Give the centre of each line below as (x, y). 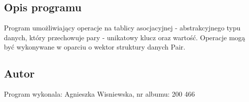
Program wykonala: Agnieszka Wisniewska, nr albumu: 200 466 (99, 94)
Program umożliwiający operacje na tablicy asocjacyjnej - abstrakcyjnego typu (122, 28)
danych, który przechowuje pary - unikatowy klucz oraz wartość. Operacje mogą (125, 37)
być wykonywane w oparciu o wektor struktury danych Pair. (95, 47)
